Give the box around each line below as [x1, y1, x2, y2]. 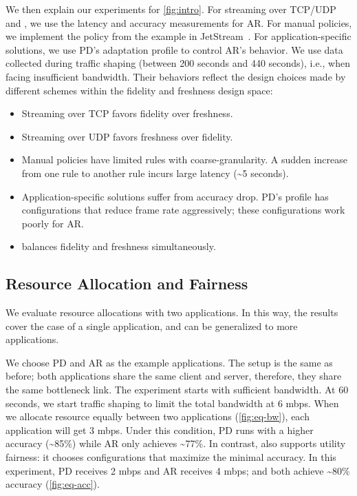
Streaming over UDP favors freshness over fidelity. [21, 129, 233, 143]
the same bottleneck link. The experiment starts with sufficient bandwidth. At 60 [6, 382, 349, 397]
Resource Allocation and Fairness [6, 273, 248, 294]
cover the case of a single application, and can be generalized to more [6, 318, 298, 333]
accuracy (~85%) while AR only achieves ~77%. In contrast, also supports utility [6, 436, 346, 451]
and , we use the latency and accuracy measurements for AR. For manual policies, [6, 15, 352, 30]
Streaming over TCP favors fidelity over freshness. [21, 106, 233, 121]
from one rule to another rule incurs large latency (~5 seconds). [21, 165, 289, 180]
